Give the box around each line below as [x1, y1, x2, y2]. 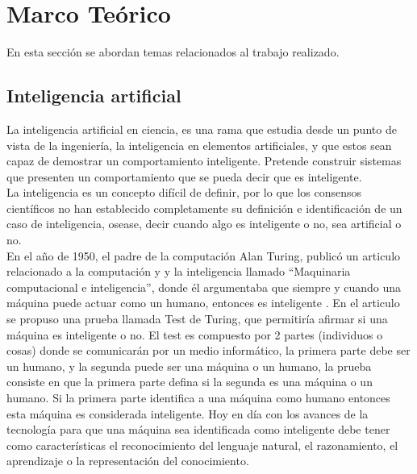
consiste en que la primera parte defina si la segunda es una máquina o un [6, 373, 373, 390]
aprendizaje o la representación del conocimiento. [6, 452, 249, 469]
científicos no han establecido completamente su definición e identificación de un [6, 199, 402, 216]
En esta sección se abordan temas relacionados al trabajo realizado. [6, 44, 340, 60]
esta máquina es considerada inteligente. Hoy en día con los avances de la [6, 405, 369, 422]
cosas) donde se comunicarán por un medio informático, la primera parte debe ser [6, 342, 411, 359]
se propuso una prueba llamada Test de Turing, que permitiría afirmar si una [6, 310, 388, 327]
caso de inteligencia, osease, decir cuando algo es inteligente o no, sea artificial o [6, 215, 402, 232]
